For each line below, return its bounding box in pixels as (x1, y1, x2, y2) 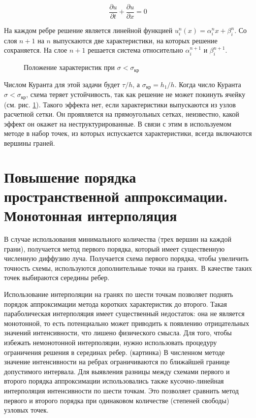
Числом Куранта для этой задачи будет (4, 79, 120, 89)
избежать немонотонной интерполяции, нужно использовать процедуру (4, 337, 217, 348)
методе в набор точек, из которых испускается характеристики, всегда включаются (4, 128, 252, 138)
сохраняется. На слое (4, 45, 67, 55)
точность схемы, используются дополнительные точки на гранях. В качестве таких (4, 262, 252, 273)
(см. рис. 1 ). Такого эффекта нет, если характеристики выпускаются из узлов (4, 99, 236, 109)
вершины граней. (4, 137, 55, 148)
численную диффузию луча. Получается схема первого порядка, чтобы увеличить (4, 253, 249, 263)
